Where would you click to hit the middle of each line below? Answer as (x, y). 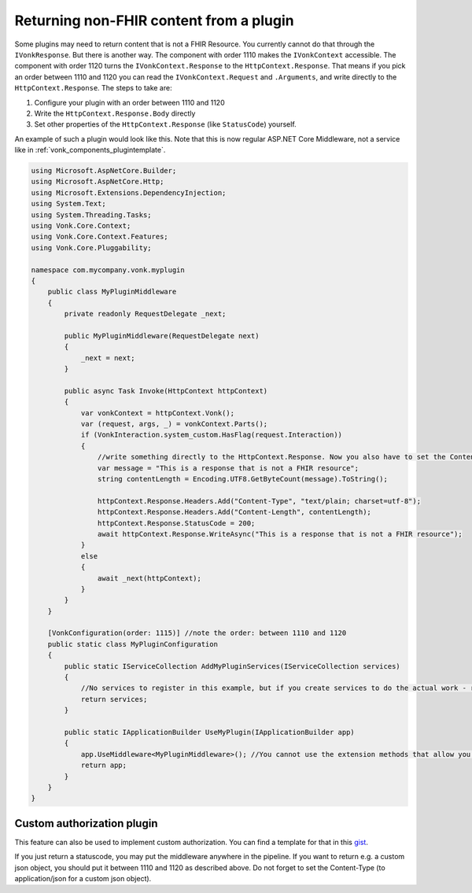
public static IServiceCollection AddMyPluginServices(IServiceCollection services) (232, 666)
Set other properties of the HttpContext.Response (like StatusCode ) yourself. (165, 124)
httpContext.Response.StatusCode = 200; (176, 523)
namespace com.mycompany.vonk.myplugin (108, 270)
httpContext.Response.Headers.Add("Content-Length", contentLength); (234, 512)
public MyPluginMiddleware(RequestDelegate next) (162, 336)
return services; (114, 699)
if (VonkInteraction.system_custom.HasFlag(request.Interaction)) (211, 435)
